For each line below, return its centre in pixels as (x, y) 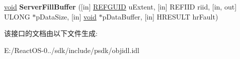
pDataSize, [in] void (66, 16)
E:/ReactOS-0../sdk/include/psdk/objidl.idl (72, 50)
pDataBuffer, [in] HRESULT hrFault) (160, 16)
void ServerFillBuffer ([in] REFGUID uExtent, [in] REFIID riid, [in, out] (121, 6)
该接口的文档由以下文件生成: (51, 33)
